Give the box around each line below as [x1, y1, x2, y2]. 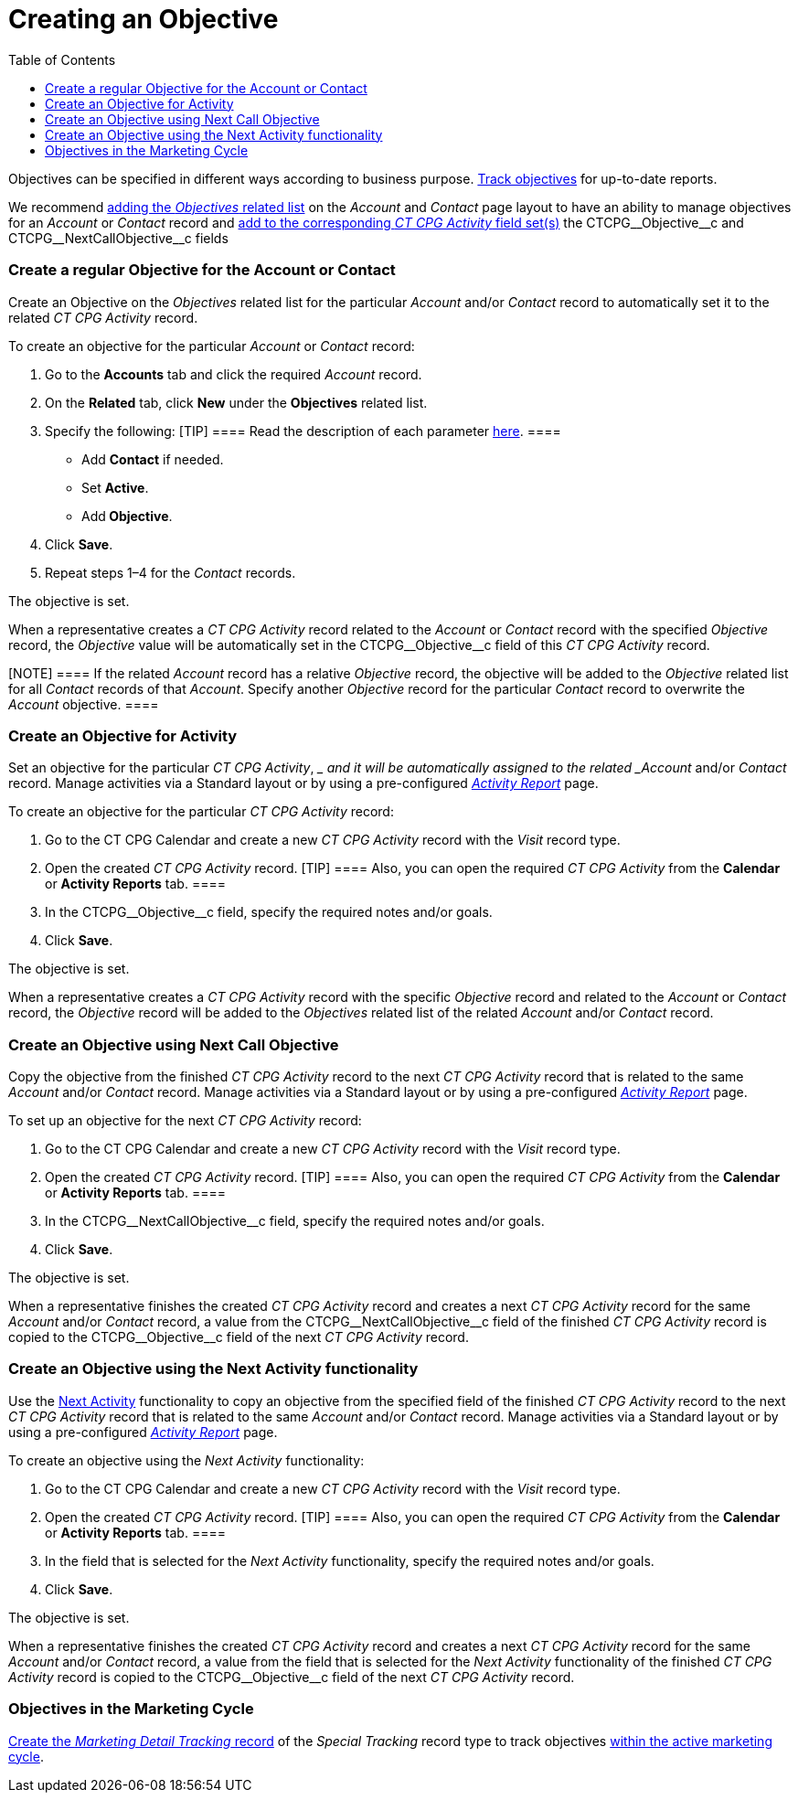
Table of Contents [8, 51, 116, 68]
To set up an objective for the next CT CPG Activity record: [8, 1113, 362, 1128]
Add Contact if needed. [81, 451, 224, 467]
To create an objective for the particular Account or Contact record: [8, 337, 415, 354]
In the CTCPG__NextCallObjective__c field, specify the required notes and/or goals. [45, 1213, 545, 1229]
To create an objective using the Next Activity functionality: [8, 1452, 365, 1468]
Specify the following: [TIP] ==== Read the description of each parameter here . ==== [45, 422, 561, 439]
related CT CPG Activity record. [8, 309, 198, 325]
